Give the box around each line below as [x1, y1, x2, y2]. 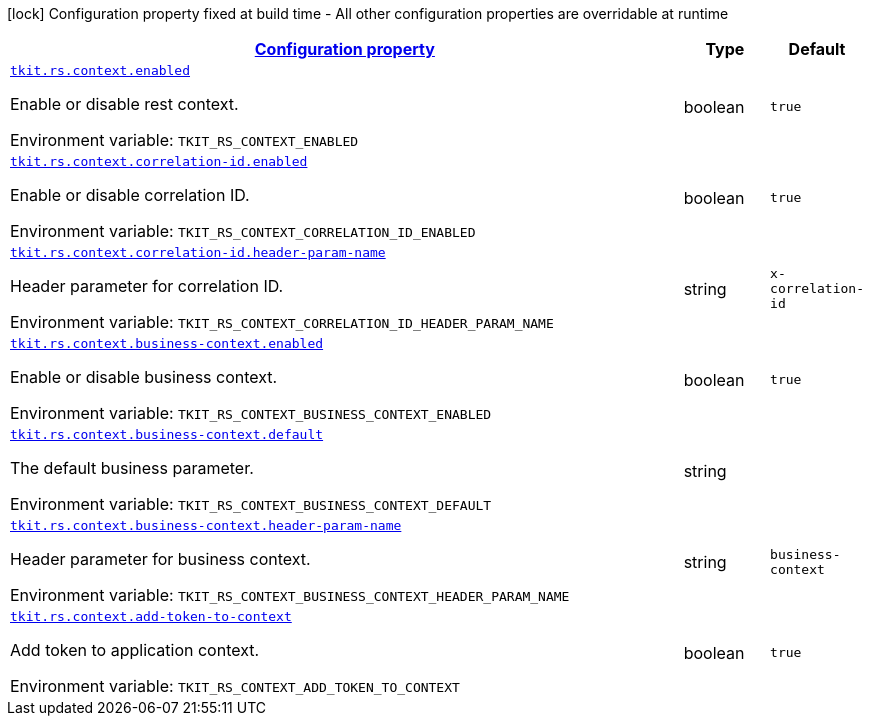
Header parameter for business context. [10, 549, 311, 569]
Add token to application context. [10, 640, 260, 660]
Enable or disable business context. [10, 367, 278, 387]
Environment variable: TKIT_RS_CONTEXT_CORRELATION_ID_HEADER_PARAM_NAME [10, 312, 554, 332]
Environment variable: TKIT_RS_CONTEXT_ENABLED [10, 130, 359, 150]
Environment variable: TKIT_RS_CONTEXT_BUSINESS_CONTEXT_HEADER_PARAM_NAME [10, 585, 570, 605]
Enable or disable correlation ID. [10, 185, 250, 205]
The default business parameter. [10, 458, 254, 478]
